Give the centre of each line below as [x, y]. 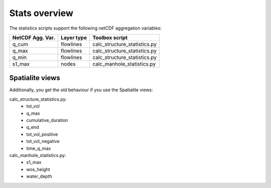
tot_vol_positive [42, 134]
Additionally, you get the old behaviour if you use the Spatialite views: [81, 90]
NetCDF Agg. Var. [34, 38]
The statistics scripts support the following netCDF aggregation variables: [86, 28]
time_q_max [39, 148]
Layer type [74, 38]
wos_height [38, 169]
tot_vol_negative [43, 141]
